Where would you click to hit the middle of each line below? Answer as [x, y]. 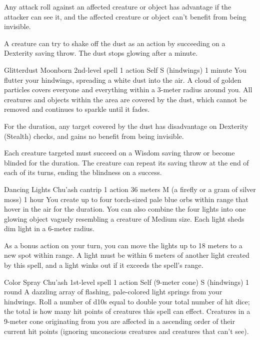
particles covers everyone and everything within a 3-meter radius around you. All [128, 90]
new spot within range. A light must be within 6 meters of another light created [127, 255]
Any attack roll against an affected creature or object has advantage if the [118, 7]
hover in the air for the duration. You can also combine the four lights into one [125, 209]
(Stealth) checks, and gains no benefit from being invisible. [94, 136]
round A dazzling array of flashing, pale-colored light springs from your [113, 292]
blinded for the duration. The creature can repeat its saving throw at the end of [126, 162]
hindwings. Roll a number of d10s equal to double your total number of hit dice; [127, 301]
